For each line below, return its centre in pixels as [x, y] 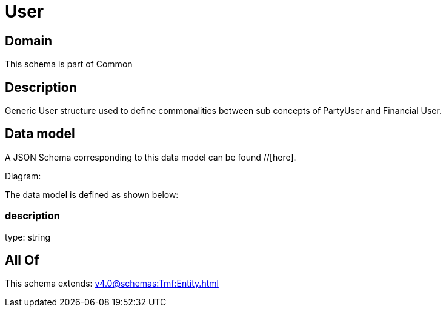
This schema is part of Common [69, 64]
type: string [28, 237]
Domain [29, 41]
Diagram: [23, 176]
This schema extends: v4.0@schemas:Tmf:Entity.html [112, 284]
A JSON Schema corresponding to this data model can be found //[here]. [151, 157]
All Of [22, 261]
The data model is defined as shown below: [92, 194]
